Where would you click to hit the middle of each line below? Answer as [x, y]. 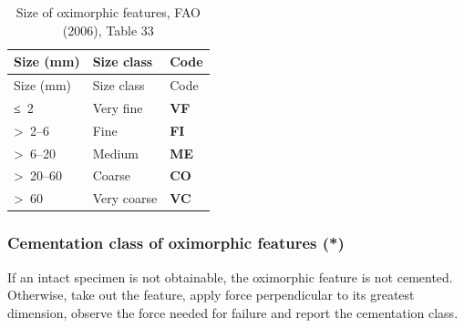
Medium [115, 153]
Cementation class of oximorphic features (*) [176, 243]
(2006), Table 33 [108, 30]
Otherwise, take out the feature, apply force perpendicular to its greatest [211, 295]
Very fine [118, 107]
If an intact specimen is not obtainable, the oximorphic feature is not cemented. [230, 277]
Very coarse [125, 198]
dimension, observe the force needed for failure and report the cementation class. [233, 312]
